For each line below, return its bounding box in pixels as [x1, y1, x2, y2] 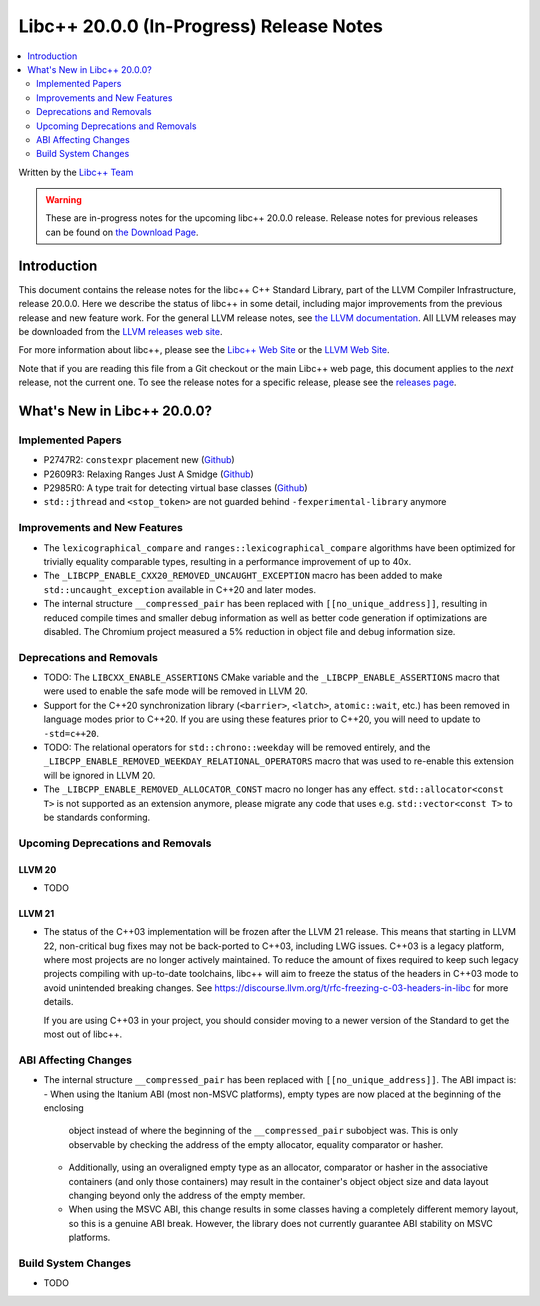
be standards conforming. [43, 811, 151, 823]
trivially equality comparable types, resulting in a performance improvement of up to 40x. [43, 555, 412, 567]
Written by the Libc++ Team [18, 166, 134, 178]
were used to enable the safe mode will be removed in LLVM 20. [43, 685, 309, 697]
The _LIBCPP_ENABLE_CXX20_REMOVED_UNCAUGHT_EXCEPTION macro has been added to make [43, 570, 443, 582]
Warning [45, 194, 82, 206]
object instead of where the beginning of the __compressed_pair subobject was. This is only [68, 1125, 459, 1137]
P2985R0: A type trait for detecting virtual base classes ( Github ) [43, 482, 309, 494]
